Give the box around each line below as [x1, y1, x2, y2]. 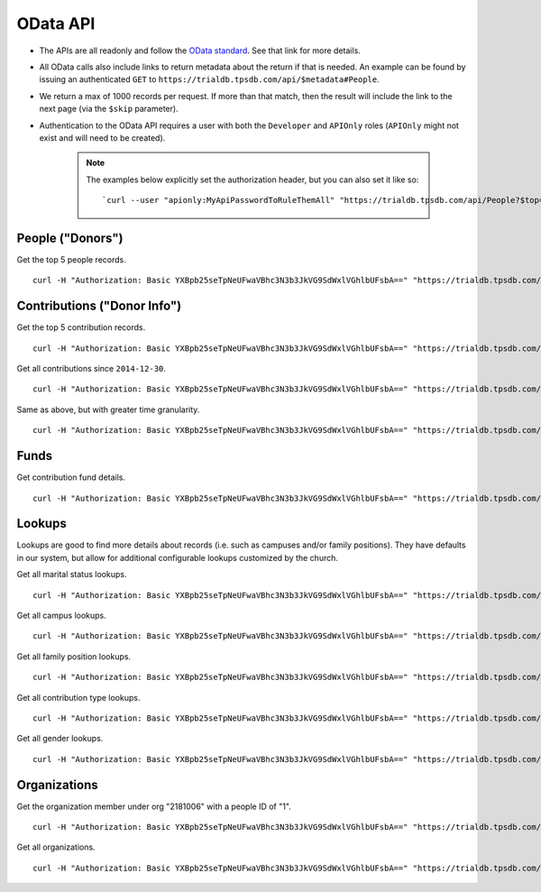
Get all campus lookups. [16, 610, 107, 621]
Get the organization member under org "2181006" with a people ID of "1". [16, 801, 292, 812]
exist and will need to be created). [39, 132, 166, 143]
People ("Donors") [16, 230, 124, 245]
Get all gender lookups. [16, 733, 104, 744]
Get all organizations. [16, 841, 96, 852]
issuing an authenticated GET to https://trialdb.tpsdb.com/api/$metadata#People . [39, 74, 381, 85]
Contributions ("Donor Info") [16, 299, 182, 314]
